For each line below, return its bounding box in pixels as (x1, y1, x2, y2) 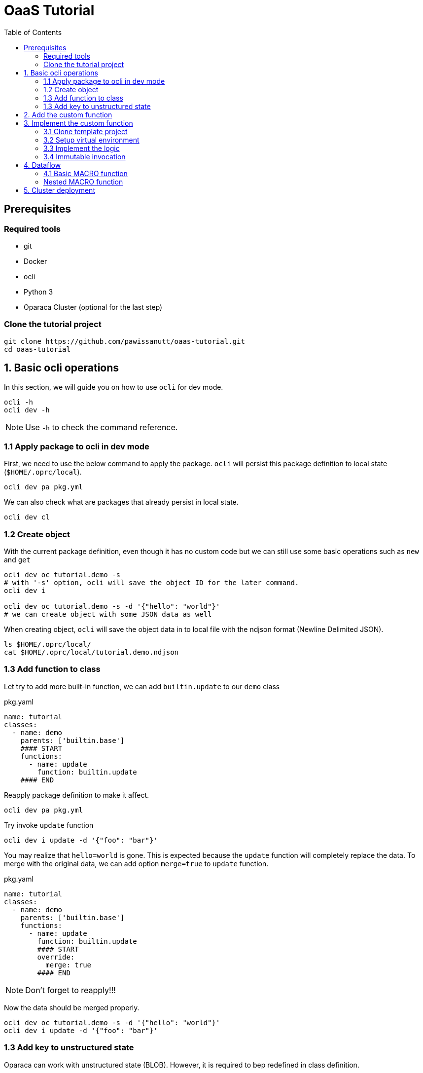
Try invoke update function (4, 820, 94, 829)
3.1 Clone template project (43, 127, 128, 136)
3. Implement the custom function (24, 118, 133, 127)
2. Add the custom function (24, 110, 112, 119)
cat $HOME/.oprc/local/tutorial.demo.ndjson (4, 648, 179, 657)
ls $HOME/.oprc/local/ (4, 640, 92, 649)
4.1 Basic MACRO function (43, 169, 128, 178)
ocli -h (4, 398, 34, 406)
